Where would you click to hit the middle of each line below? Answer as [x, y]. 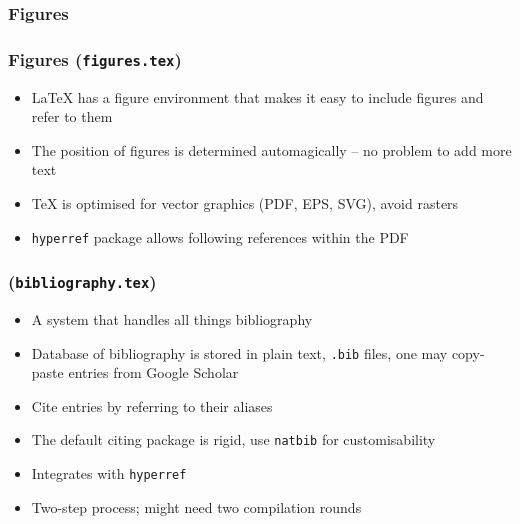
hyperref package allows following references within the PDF [220, 236]
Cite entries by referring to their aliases [152, 405]
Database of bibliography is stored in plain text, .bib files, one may [239, 352]
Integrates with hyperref [109, 473]
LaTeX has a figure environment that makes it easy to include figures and [257, 96]
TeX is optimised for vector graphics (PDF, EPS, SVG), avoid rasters [245, 203]
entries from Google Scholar [153, 372]
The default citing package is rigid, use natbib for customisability [233, 439]
